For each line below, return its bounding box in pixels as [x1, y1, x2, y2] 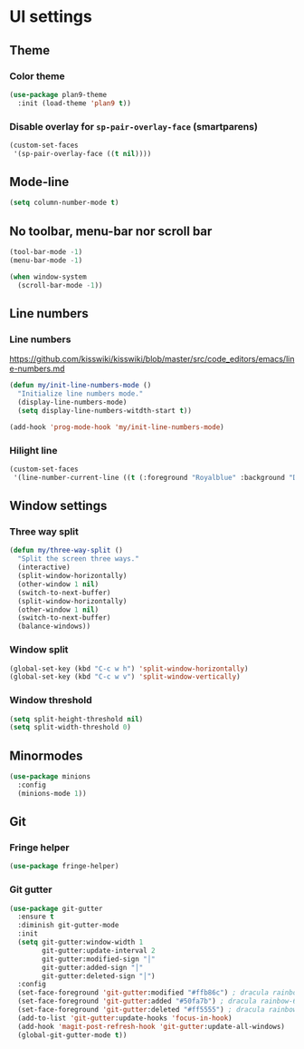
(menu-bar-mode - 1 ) [9, 256, 83, 265]
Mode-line [9, 174, 70, 190]
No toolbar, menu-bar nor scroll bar [9, 223, 213, 239]
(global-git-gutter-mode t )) [17, 1030, 128, 1040]
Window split [9, 643, 69, 656]
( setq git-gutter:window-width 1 [17, 937, 144, 947]
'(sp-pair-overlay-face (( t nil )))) [13, 149, 152, 158]
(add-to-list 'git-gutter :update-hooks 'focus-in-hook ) [17, 1014, 233, 1023]
